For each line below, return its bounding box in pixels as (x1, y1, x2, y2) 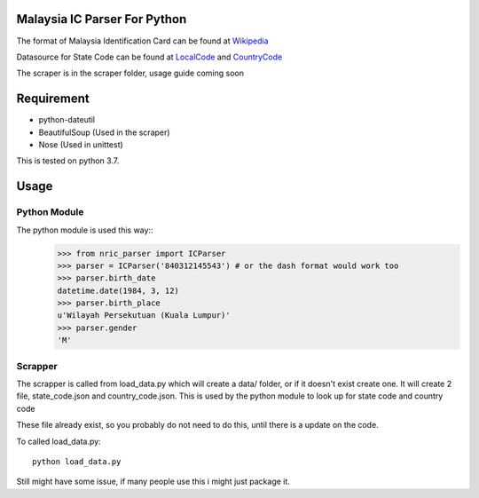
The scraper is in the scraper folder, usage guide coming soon (16, 67, 244, 79)
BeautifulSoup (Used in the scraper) (38, 127, 170, 138)
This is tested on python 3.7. (16, 155, 120, 166)
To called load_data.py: (16, 436, 101, 447)
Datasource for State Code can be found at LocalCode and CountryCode (16, 51, 283, 62)
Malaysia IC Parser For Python (16, 12, 187, 27)
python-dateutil (38, 115, 96, 125)
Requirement (16, 91, 90, 107)
